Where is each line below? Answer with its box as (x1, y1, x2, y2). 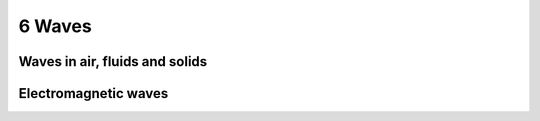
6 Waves (18, 15, 92, 37)
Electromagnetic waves (18, 85, 169, 102)
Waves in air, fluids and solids (18, 53, 208, 70)
